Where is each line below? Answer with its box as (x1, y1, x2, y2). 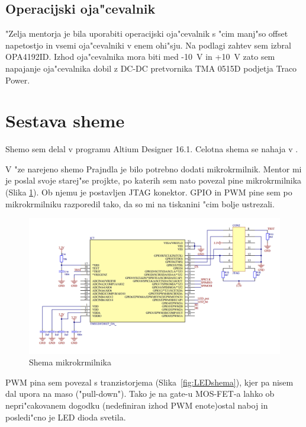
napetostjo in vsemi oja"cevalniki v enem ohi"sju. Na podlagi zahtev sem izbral (5, 38, 291, 51)
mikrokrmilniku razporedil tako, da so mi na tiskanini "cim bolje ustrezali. (5, 197, 275, 210)
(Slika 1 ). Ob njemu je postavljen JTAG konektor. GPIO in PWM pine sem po (5, 186, 292, 198)
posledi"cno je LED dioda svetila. (5, 410, 126, 423)
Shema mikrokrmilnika (29, 356, 111, 368)
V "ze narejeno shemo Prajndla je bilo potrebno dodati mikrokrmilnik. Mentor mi (5, 162, 302, 175)
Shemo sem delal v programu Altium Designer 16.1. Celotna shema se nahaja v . (5, 143, 298, 155)
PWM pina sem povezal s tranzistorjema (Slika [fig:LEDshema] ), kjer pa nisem (5, 375, 294, 388)
